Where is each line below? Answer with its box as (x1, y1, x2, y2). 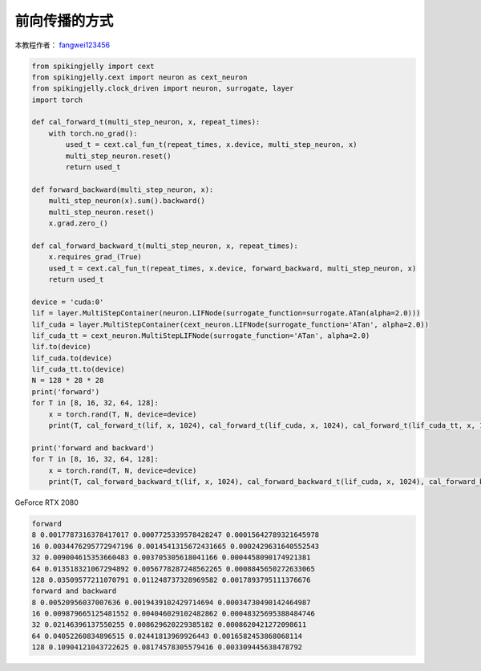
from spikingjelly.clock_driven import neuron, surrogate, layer (31, 84, 294, 93)
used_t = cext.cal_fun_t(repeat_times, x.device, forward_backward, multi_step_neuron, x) (48, 263, 417, 273)
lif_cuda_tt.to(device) (31, 365, 126, 374)
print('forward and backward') (31, 443, 156, 453)
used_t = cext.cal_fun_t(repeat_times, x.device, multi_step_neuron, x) (65, 140, 358, 149)
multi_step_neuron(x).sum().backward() (48, 197, 206, 205)
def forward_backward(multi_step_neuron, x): (31, 185, 214, 194)
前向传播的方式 (14, 12, 114, 30)
